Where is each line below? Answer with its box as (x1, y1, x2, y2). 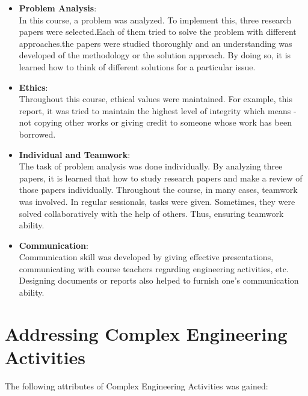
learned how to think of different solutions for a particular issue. (19, 60, 256, 73)
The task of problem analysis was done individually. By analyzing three (19, 160, 283, 172)
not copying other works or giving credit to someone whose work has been (19, 116, 292, 129)
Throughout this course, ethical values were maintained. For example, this (19, 93, 292, 105)
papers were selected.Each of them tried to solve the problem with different (19, 25, 297, 38)
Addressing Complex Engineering (5, 321, 288, 346)
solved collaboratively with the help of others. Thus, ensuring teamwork (19, 207, 284, 219)
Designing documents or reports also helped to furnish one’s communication (19, 274, 299, 287)
